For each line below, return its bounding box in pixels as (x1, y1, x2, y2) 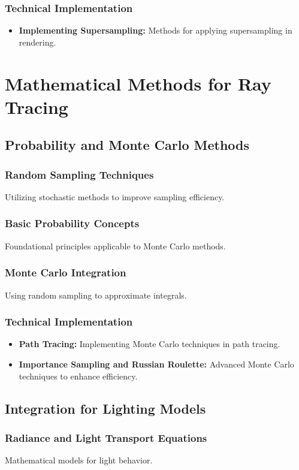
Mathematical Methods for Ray (5, 71, 271, 95)
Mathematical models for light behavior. (5, 454, 153, 466)
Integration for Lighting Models (5, 399, 206, 417)
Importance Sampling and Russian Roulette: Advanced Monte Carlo (19, 358, 294, 370)
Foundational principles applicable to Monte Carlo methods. (5, 239, 226, 252)
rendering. (19, 35, 56, 48)
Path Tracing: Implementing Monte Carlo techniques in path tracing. (19, 338, 280, 350)
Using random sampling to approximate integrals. (5, 288, 187, 301)
